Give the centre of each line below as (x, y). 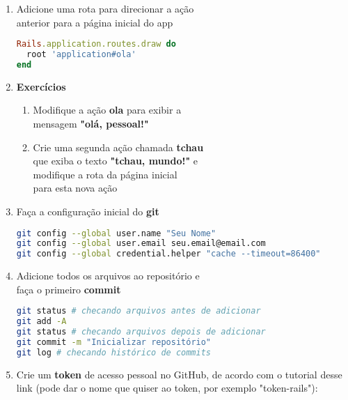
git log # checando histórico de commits (113, 352)
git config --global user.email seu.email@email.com (141, 244)
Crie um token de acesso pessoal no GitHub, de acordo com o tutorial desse (179, 374)
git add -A (41, 322)
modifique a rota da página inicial (105, 174)
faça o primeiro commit (69, 289)
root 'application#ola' (81, 55)
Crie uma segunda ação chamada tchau (118, 147)
